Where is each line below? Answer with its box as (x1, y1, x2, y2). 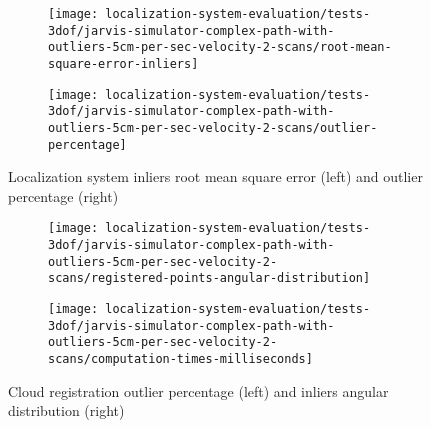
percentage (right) (8, 185, 119, 206)
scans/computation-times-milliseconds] (48, 352, 313, 367)
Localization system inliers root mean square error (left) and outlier (8, 166, 423, 187)
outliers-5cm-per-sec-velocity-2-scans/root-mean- (48, 40, 392, 55)
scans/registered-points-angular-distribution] (48, 271, 371, 286)
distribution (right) (8, 400, 125, 421)
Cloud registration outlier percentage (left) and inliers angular (8, 380, 389, 401)
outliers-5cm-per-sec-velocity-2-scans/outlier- (48, 120, 378, 135)
